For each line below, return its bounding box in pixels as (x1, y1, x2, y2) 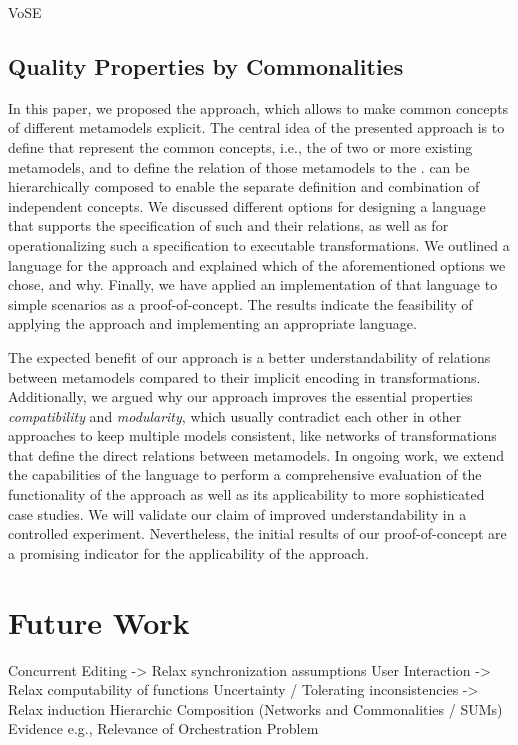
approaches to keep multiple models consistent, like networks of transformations (8, 425, 497, 446)
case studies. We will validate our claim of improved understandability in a (8, 503, 467, 524)
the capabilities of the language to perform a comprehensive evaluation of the (8, 464, 482, 485)
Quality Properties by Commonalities (8, 50, 404, 81)
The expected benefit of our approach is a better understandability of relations (8, 346, 491, 367)
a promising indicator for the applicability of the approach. (8, 542, 369, 563)
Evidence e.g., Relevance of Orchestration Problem (8, 718, 319, 739)
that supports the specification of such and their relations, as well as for (8, 215, 449, 236)
